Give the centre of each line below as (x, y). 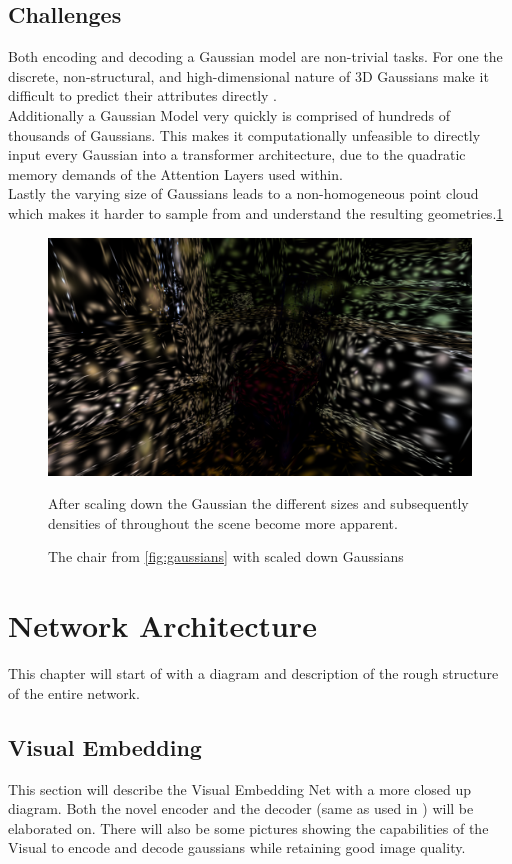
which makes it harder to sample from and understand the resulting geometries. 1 (256, 212)
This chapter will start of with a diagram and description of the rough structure (253, 673)
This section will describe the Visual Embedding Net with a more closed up (240, 788)
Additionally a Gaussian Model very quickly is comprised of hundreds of (229, 114)
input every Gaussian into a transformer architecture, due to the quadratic (237, 154)
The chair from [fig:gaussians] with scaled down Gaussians (226, 556)
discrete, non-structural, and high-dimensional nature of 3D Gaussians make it (248, 75)
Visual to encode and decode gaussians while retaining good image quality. (237, 847)
